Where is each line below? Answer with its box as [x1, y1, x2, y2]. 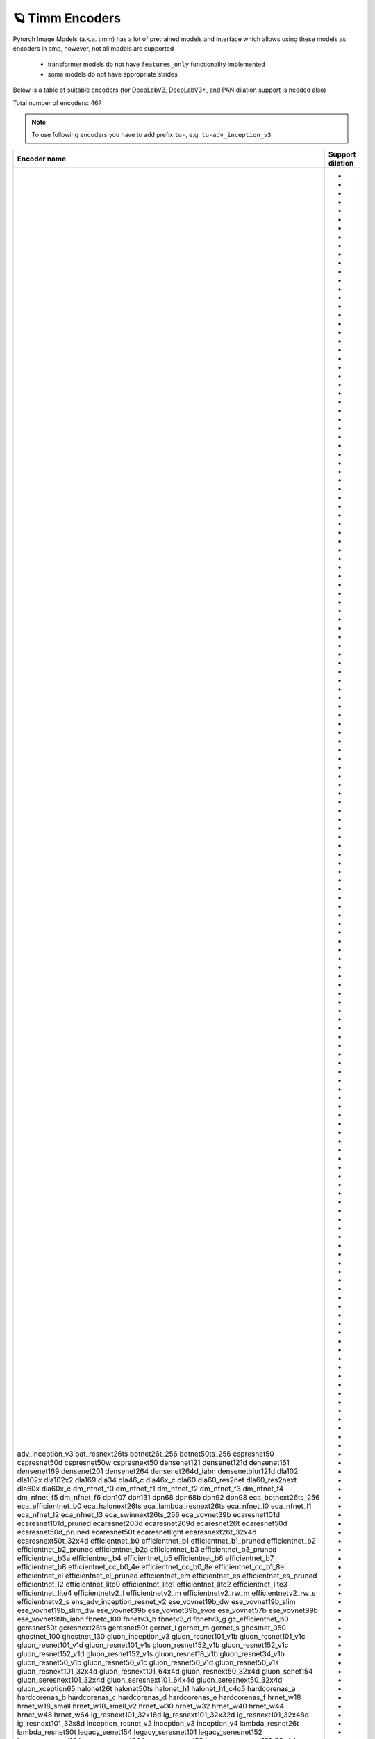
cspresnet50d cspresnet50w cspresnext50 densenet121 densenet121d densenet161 [17, 1457, 290, 1467]
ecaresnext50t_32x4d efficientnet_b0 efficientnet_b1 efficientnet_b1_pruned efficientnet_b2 [17, 1536, 316, 1546]
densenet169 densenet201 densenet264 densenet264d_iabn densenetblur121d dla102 [17, 1466, 299, 1476]
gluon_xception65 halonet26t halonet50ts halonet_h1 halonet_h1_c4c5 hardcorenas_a [17, 1683, 296, 1693]
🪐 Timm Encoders [12, 10, 122, 26]
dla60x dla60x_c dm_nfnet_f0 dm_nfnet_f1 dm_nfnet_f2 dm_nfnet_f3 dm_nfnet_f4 [17, 1484, 284, 1493]
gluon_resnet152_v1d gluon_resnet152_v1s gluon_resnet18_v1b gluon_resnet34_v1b [17, 1649, 285, 1658]
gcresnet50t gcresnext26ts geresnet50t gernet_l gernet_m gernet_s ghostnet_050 [17, 1623, 286, 1633]
